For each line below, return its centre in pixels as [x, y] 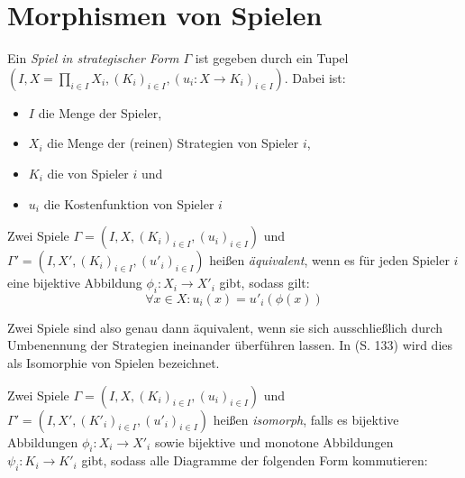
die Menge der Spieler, [100, 112]
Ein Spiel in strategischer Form [93, 58]
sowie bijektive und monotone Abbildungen [274, 441]
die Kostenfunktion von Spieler [129, 203]
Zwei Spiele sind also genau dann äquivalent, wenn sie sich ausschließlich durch [225, 327]
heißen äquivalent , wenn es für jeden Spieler [329, 260]
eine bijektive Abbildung [75, 283]
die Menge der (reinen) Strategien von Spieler [173, 143]
